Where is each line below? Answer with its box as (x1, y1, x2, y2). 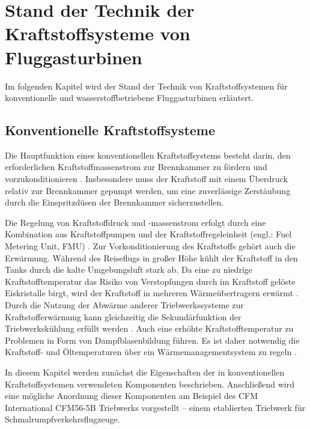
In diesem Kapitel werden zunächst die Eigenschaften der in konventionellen (5, 365, 285, 378)
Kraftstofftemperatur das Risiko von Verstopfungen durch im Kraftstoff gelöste (5, 275, 296, 287)
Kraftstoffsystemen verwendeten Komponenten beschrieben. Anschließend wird (5, 377, 294, 390)
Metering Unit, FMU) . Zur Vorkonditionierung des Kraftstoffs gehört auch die (5, 240, 296, 252)
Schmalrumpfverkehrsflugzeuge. (5, 413, 120, 425)
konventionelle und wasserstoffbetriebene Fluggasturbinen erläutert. (5, 91, 254, 104)
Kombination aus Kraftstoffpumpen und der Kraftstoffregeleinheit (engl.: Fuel (5, 228, 292, 240)
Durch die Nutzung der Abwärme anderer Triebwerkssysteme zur (5, 299, 244, 311)
